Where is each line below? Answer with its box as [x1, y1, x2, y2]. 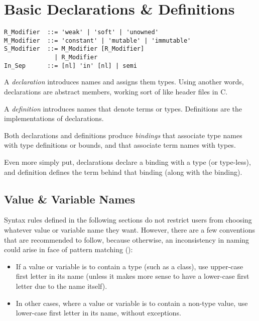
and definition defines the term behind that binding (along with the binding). [4, 166, 242, 177]
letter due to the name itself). [16, 280, 107, 291]
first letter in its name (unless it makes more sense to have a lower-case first [16, 271, 249, 281]
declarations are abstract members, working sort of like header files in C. [4, 86, 228, 96]
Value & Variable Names [4, 191, 135, 206]
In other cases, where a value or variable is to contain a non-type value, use [16, 297, 248, 308]
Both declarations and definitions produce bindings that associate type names [4, 130, 242, 140]
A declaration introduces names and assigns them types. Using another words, [4, 76, 244, 87]
